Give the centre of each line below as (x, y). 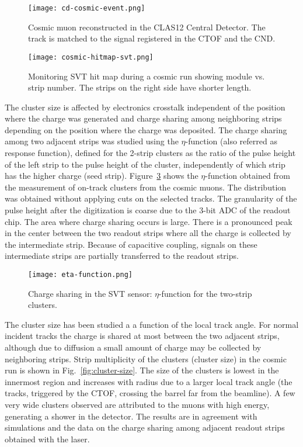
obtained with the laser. (47, 439)
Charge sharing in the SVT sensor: (90, 293)
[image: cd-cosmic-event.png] (87, 8)
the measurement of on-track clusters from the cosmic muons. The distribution (146, 187)
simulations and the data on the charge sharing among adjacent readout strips (145, 427)
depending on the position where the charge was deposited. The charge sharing (146, 129)
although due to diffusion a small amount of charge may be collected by (133, 347)
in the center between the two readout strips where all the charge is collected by (148, 233)
